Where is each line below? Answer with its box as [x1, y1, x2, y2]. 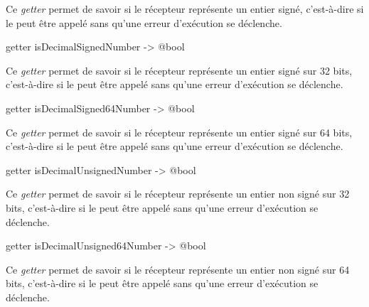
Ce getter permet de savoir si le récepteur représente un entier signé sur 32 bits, [6, 63, 353, 77]
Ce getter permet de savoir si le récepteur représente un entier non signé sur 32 [6, 186, 350, 201]
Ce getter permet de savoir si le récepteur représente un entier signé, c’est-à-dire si [6, 1, 364, 16]
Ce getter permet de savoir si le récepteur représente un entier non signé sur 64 [6, 262, 350, 276]
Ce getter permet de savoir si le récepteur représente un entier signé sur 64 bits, [6, 124, 353, 139]
